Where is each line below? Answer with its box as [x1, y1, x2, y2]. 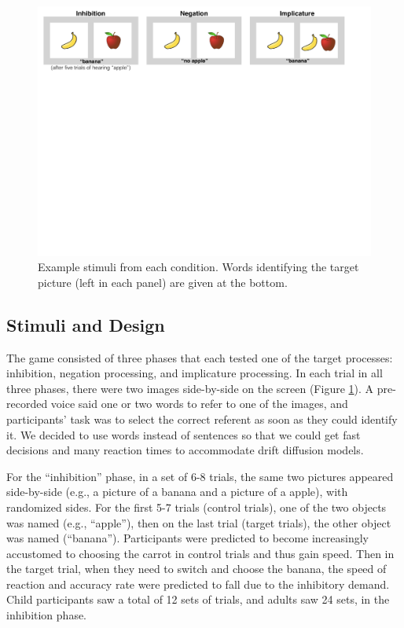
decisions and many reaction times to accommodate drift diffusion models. [6, 442, 364, 458]
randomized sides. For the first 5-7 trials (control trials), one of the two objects [6, 498, 387, 515]
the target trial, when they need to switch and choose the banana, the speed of [6, 560, 387, 577]
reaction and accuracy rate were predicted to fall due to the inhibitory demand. [6, 575, 390, 592]
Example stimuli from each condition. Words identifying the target [38, 259, 359, 275]
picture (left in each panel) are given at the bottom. [38, 274, 288, 290]
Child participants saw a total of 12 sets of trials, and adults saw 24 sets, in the [6, 591, 390, 608]
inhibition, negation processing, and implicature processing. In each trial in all [6, 365, 383, 381]
